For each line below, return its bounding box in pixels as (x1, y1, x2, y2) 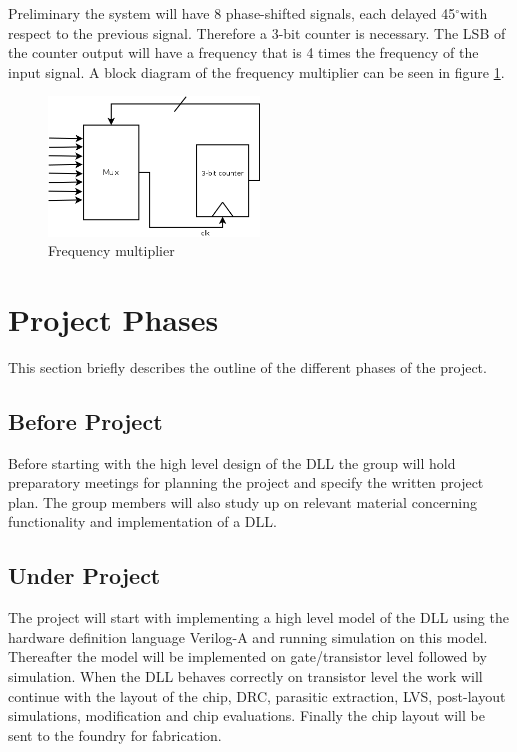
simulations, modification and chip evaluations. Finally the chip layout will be (8, 705, 485, 726)
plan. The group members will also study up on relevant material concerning (8, 491, 478, 512)
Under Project (8, 560, 161, 591)
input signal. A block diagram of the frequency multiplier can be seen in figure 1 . (8, 61, 505, 82)
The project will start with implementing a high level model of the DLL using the (8, 607, 509, 628)
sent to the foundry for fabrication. (8, 724, 222, 745)
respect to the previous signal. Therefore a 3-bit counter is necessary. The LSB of (8, 22, 506, 43)
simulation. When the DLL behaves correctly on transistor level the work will (8, 665, 483, 686)
